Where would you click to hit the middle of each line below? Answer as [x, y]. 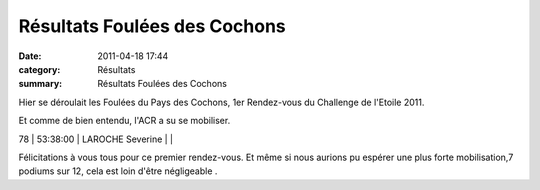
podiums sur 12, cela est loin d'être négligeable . [118, 171]
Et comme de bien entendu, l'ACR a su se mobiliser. [124, 121]
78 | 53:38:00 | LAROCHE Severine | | [96, 139]
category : [39, 69]
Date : [30, 56]
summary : [40, 84]
